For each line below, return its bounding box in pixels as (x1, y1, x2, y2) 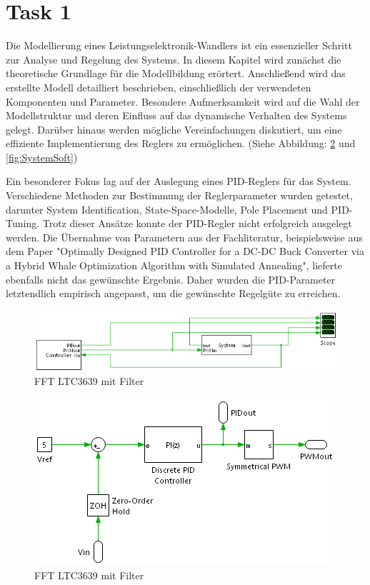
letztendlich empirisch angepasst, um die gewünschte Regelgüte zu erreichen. (6, 286, 341, 301)
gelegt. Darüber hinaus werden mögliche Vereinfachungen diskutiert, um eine (6, 121, 342, 136)
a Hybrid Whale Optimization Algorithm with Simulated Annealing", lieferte (6, 258, 342, 273)
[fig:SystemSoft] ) (6, 149, 78, 164)
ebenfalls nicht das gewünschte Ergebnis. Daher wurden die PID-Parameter (6, 271, 336, 286)
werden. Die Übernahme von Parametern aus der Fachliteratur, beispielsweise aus (6, 229, 363, 244)
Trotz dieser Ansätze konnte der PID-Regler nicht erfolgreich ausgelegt (42, 216, 352, 231)
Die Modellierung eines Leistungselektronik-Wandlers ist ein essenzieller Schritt (6, 38, 352, 53)
